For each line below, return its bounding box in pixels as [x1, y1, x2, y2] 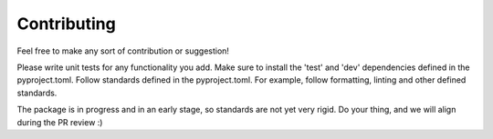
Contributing [16, 14, 116, 34]
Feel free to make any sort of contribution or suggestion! [16, 45, 230, 56]
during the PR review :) [16, 116, 103, 127]
